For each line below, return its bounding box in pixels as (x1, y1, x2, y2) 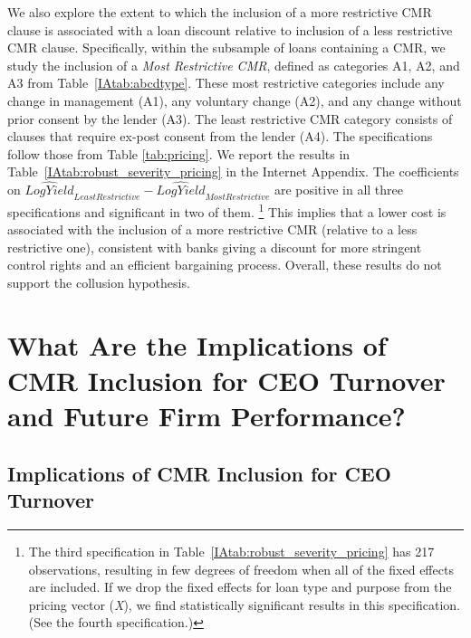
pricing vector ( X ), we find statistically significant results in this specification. (28, 595, 460, 614)
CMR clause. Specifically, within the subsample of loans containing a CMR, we (7, 38, 446, 57)
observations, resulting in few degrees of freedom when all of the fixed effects (28, 559, 454, 578)
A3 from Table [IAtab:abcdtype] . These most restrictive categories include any (7, 73, 445, 92)
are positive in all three (274, 180, 403, 199)
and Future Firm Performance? (7, 397, 406, 434)
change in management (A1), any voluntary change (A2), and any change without (7, 90, 462, 110)
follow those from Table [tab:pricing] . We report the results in (7, 144, 351, 163)
